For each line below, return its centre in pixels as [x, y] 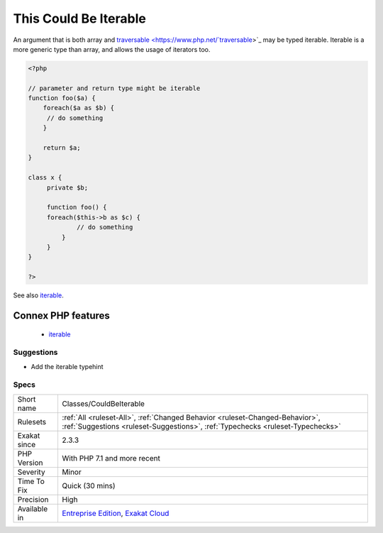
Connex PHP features [61, 315]
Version [30, 463]
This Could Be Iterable [80, 18]
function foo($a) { [62, 98]
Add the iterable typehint [67, 366]
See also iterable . [38, 295]
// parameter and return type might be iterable [114, 88]
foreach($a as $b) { [79, 108]
